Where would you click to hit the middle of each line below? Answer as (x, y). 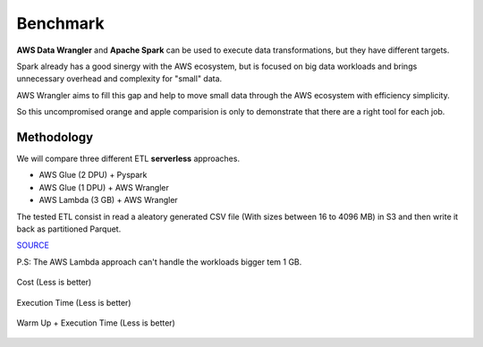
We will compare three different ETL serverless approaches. (128, 159)
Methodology (55, 137)
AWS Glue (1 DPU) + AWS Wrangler (104, 187)
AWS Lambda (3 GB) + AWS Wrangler (108, 200)
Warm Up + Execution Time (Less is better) (96, 323)
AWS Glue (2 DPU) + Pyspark (93, 175)
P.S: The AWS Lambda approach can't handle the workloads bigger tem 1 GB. (159, 262)
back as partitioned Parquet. (69, 229)
